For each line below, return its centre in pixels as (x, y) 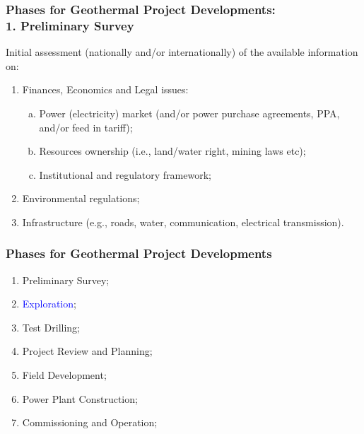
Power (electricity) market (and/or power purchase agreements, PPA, (189, 113)
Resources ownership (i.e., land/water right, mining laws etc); (172, 151)
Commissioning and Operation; (90, 422)
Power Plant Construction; (80, 398)
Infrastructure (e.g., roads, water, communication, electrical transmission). (183, 222)
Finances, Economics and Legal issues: (105, 89)
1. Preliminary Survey (70, 25)
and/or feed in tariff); (86, 127)
